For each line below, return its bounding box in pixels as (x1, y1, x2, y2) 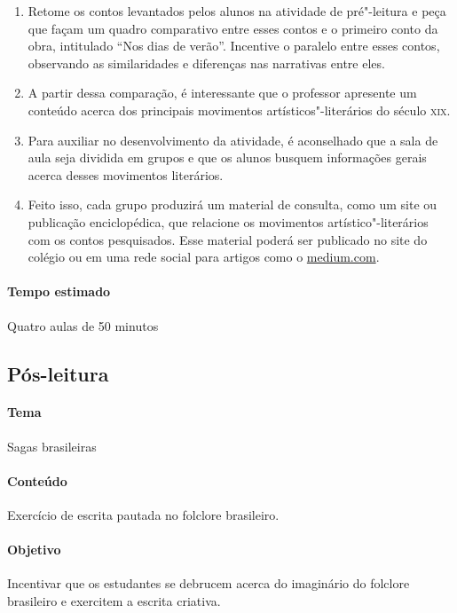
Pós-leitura (7, 359, 109, 387)
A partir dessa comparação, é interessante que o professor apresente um (28, 83, 417, 102)
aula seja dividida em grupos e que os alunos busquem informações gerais (28, 148, 427, 167)
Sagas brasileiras (7, 436, 97, 455)
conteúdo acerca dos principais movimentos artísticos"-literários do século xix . (28, 100, 451, 119)
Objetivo (7, 540, 61, 559)
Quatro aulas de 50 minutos (7, 316, 159, 334)
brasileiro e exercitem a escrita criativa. (7, 592, 221, 610)
